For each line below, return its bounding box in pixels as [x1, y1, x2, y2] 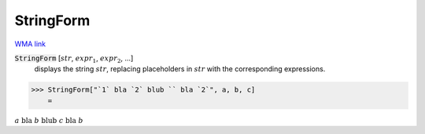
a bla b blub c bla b [14, 116, 84, 125]
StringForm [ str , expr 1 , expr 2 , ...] [14, 53, 134, 64]
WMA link [14, 39, 46, 49]
